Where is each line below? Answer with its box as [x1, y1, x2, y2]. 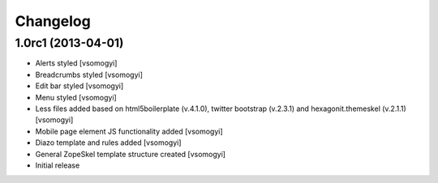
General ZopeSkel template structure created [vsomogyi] [35, 149, 226, 159]
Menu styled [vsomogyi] [35, 92, 117, 102]
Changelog [15, 12, 91, 30]
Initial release [35, 160, 80, 170]
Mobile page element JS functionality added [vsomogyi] [35, 126, 223, 136]
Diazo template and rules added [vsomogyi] [35, 138, 182, 147]
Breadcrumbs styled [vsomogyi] [35, 70, 144, 79]
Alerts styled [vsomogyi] [35, 58, 118, 68]
